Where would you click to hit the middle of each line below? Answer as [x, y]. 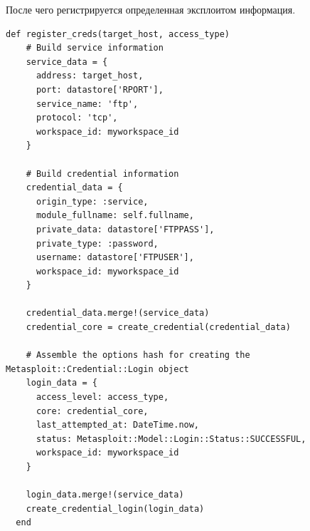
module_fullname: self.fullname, [115, 216]
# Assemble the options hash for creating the [138, 355]
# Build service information [95, 48]
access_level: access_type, [102, 397]
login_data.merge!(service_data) [105, 495]
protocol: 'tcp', [77, 118]
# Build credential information [102, 174]
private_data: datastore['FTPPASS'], [125, 229]
